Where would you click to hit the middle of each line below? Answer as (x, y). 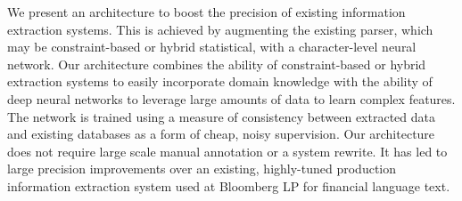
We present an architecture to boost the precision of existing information (206, 12)
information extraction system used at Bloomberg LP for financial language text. (229, 185)
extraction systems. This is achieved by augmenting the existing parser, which (220, 29)
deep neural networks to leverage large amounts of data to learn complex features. (231, 98)
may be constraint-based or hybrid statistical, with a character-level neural (212, 47)
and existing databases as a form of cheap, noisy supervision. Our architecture (221, 134)
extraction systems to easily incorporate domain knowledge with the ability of (220, 81)
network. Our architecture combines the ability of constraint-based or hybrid (217, 64)
